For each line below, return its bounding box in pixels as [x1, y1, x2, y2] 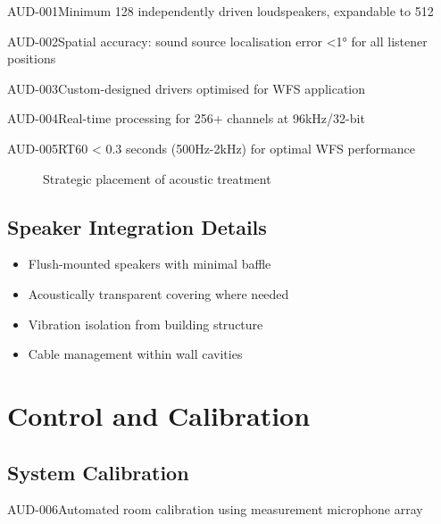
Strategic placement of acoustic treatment [43, 169, 271, 187]
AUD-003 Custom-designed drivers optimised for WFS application [7, 79, 366, 97]
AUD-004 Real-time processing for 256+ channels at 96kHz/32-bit [7, 109, 365, 128]
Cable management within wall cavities [28, 345, 243, 363]
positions [7, 49, 56, 68]
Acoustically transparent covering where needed [28, 284, 289, 303]
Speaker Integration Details [7, 212, 267, 240]
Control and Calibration [7, 396, 311, 433]
